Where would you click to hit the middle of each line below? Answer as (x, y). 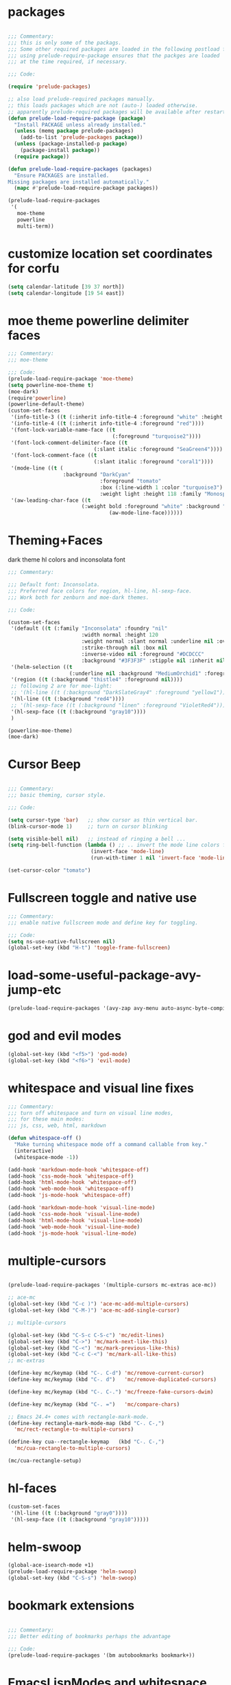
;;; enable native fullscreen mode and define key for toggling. (103, 923)
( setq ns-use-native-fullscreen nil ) (62, 941)
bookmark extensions (71, 1606)
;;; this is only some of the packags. (65, 43)
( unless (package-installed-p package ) (71, 144)
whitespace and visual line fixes (101, 1088)
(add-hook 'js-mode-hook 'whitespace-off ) (69, 1196)
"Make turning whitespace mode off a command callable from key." (111, 1145)
